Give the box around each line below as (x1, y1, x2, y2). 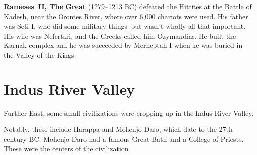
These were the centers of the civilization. (4, 143, 130, 154)
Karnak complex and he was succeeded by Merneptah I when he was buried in (4, 40, 243, 50)
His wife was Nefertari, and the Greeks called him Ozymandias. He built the (4, 30, 236, 40)
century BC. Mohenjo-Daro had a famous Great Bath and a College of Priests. (4, 133, 244, 144)
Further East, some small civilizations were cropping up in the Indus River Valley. (4, 107, 254, 117)
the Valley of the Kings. (4, 49, 76, 60)
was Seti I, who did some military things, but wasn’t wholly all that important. (4, 21, 246, 31)
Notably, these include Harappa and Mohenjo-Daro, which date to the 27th (4, 124, 233, 134)
